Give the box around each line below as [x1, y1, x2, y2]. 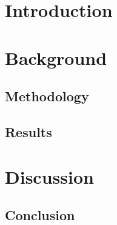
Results [5, 122, 52, 141]
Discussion [5, 164, 94, 189]
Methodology [5, 87, 89, 106]
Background [5, 45, 107, 70]
